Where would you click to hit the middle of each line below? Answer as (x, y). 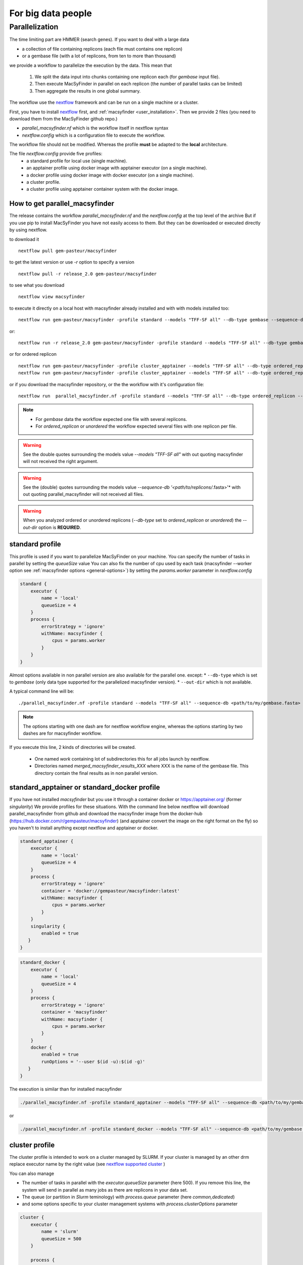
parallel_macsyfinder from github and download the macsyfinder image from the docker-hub (106, 814)
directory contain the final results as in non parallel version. (96, 773)
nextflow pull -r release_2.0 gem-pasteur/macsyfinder (88, 274)
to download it (24, 239)
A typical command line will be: (42, 691)
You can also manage (32, 1173)
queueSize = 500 (61, 1239)
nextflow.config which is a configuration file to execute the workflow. (93, 135)
